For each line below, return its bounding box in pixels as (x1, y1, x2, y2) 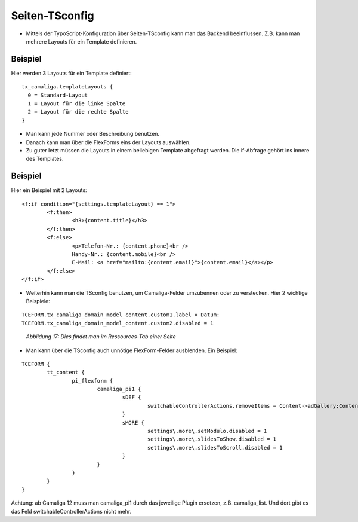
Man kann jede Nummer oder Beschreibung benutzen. (26, 130, 160, 138)
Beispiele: (26, 297, 50, 304)
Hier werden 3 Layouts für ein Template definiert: (11, 69, 132, 77)
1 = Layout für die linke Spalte (27, 100, 126, 107)
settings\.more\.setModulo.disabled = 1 (147, 428, 267, 435)
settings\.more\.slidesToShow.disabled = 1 (147, 436, 277, 442)
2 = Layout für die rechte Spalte (27, 108, 129, 115)
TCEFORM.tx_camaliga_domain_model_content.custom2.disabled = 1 (21, 320, 214, 326)
